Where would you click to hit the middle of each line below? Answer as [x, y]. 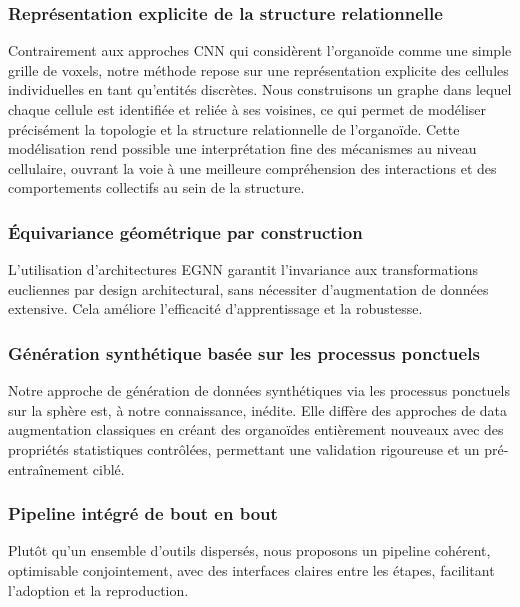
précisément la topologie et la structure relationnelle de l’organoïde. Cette [234, 128]
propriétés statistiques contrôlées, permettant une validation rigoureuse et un [244, 448]
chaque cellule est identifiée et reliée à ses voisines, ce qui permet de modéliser [247, 109]
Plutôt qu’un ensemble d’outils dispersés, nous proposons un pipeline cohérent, [249, 550]
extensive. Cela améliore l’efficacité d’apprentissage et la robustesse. [215, 308]
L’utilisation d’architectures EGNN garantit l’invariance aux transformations [243, 269]
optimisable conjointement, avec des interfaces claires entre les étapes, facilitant [251, 569]
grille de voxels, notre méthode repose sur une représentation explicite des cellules [258, 69]
